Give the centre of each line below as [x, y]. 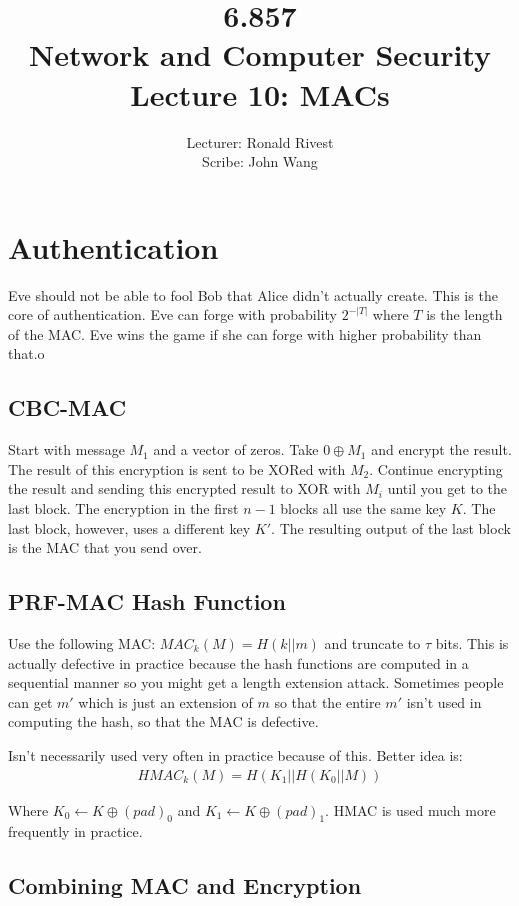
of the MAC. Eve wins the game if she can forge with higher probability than [245, 333]
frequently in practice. [75, 831]
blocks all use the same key [363, 507]
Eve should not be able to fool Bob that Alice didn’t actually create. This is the [253, 294]
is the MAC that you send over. [105, 547]
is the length [464, 314]
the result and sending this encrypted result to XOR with [184, 488]
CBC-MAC [67, 407]
